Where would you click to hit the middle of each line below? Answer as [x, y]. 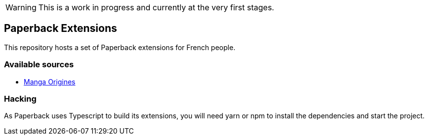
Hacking [20, 98]
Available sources [39, 65]
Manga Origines [50, 82]
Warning [21, 7]
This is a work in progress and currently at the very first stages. [156, 7]
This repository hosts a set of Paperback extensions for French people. [120, 47]
